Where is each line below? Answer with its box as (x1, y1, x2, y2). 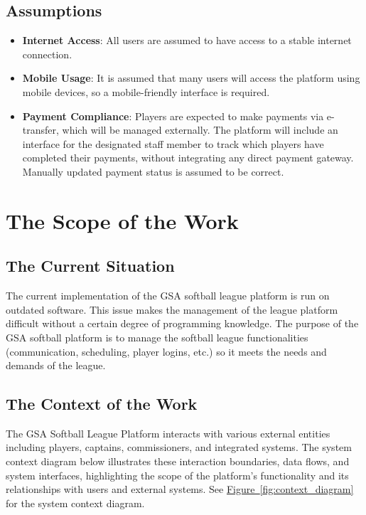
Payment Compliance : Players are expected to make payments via (22, 108, 324, 123)
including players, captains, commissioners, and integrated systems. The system (6, 440, 352, 455)
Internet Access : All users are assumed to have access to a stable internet (22, 33, 352, 48)
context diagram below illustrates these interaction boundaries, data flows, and (6, 454, 350, 469)
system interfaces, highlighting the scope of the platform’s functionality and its (6, 467, 349, 482)
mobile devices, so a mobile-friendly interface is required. (22, 84, 270, 99)
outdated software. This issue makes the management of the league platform (6, 302, 338, 317)
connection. (22, 46, 72, 61)
